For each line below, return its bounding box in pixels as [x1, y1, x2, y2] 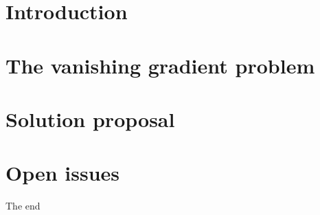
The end [5, 199, 41, 213]
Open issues [5, 159, 120, 187]
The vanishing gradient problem [5, 51, 315, 79]
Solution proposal [5, 104, 175, 133]
